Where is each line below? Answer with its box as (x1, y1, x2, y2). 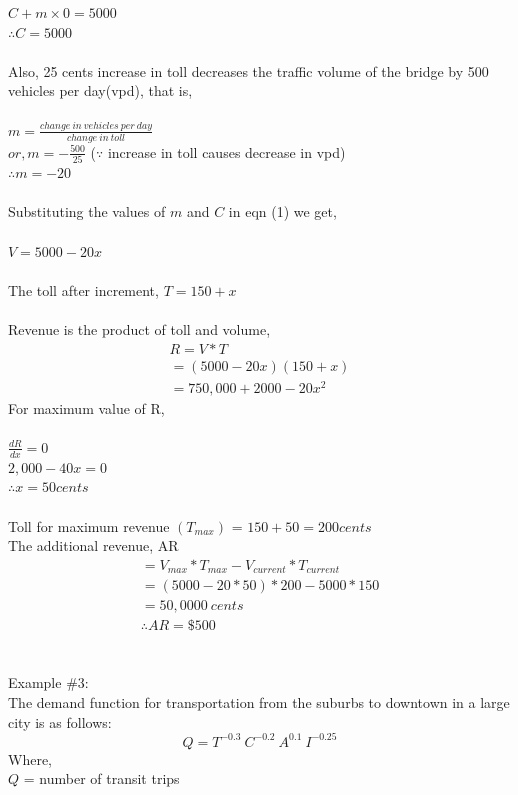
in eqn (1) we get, (228, 201, 337, 222)
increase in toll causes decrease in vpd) (107, 141, 346, 162)
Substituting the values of (8, 201, 166, 222)
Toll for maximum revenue (8, 515, 170, 536)
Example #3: (8, 672, 89, 693)
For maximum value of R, (8, 397, 165, 418)
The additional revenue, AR (8, 535, 179, 556)
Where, (8, 748, 52, 769)
